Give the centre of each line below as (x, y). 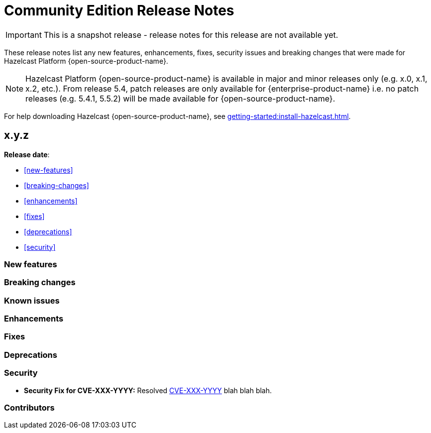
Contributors (29, 407)
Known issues (32, 300)
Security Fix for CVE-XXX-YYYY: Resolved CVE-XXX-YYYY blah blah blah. (148, 390)
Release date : (27, 154)
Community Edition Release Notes (119, 10)
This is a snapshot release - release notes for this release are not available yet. (191, 35)
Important (24, 35)
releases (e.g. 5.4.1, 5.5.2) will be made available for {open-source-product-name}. (180, 98)
